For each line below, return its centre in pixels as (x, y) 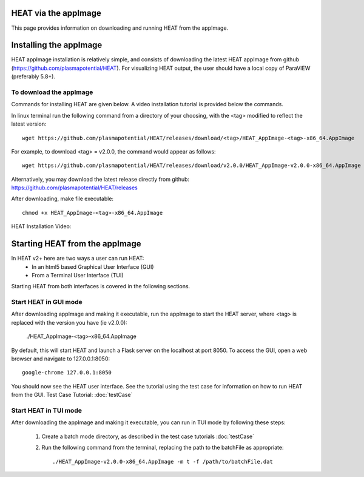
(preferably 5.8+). (33, 76)
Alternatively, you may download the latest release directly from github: (100, 179)
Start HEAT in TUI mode (46, 410)
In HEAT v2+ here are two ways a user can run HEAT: (78, 259)
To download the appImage (52, 92)
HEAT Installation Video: (41, 226)
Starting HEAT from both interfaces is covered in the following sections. (101, 286)
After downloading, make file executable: (62, 199)
